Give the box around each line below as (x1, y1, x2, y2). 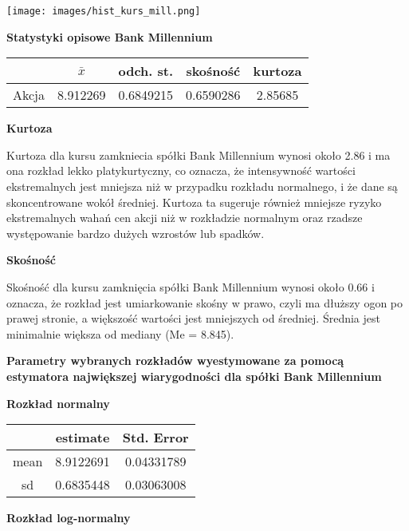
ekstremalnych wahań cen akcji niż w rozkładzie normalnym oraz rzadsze (6, 209, 363, 226)
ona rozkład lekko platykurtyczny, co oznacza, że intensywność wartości (6, 162, 356, 179)
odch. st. (118, 61, 174, 81)
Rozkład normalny (6, 394, 110, 411)
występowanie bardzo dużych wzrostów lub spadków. (6, 224, 265, 241)
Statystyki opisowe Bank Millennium (6, 28, 213, 45)
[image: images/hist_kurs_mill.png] (6, 6, 201, 17)
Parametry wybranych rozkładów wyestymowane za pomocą (6, 352, 344, 369)
